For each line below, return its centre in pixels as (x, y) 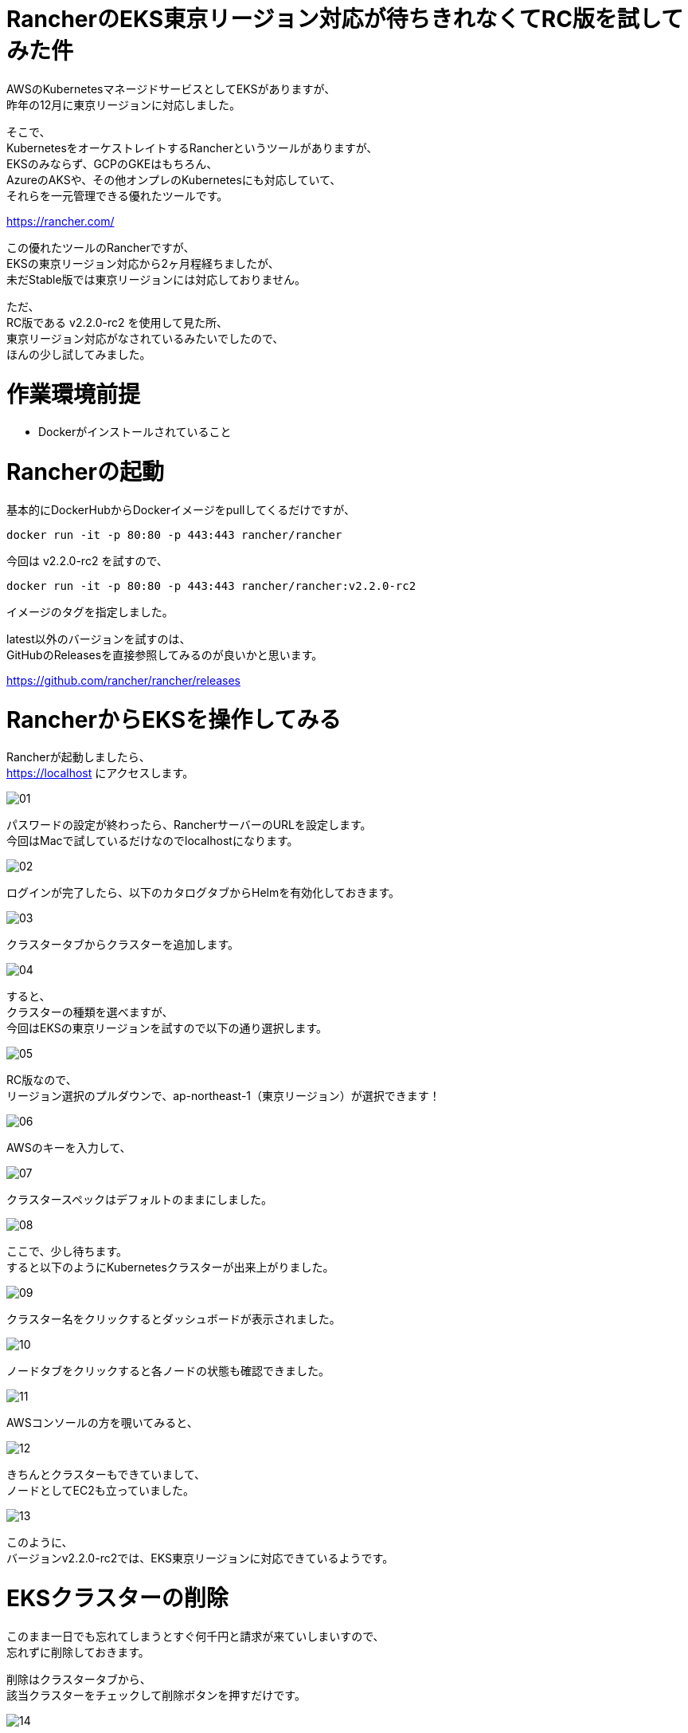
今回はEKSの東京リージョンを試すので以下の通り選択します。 (167, 1028)
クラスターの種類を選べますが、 (90, 1012)
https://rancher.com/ (61, 221)
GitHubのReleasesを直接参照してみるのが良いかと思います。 (165, 654)
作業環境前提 (74, 394)
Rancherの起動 (85, 472)
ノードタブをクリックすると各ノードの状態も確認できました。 (168, 1371)
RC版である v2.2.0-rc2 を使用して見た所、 (117, 322)
